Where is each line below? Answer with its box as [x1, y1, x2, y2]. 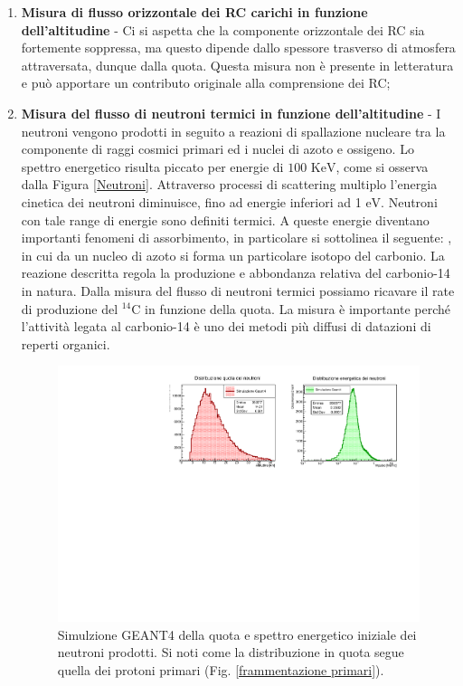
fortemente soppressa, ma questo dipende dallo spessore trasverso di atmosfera [21, 38, 456, 57]
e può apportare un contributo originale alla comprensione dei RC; [21, 73, 391, 92]
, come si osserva [335, 157, 429, 176]
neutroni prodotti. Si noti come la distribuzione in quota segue [57, 643, 404, 662]
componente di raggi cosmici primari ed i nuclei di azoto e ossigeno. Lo [21, 139, 414, 158]
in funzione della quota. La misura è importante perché [145, 299, 451, 318]
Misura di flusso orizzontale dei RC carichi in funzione [21, 3, 368, 21]
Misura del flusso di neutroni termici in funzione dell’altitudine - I [21, 103, 441, 122]
